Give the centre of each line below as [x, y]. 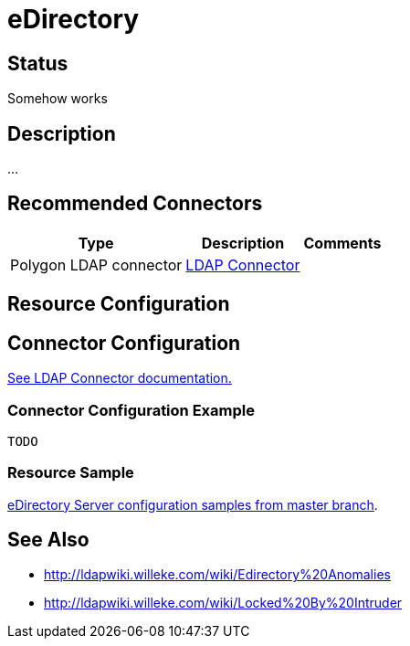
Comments [342, 243]
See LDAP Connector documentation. [120, 378]
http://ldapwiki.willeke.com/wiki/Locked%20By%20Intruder [223, 603]
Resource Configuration [119, 304]
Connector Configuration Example [131, 410]
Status [38, 63]
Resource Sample [71, 473]
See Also [48, 540]
